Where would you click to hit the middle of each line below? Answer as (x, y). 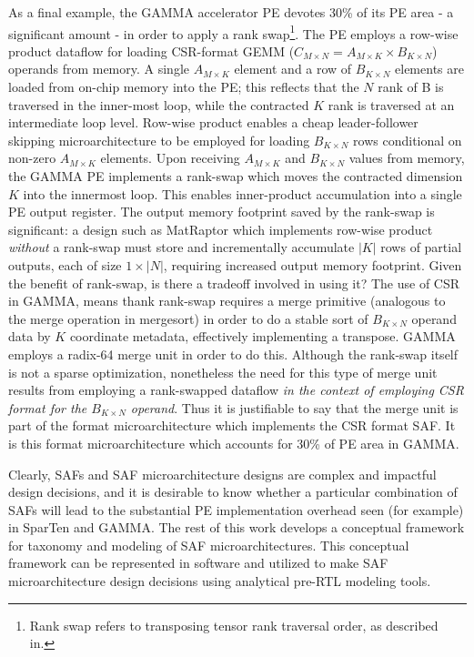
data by (30, 336)
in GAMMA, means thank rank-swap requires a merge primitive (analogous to (227, 301)
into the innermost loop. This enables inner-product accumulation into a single (242, 193)
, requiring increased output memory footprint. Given (313, 264)
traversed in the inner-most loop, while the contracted (159, 104)
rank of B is (411, 87)
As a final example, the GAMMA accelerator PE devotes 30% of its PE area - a (231, 12)
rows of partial (421, 247)
